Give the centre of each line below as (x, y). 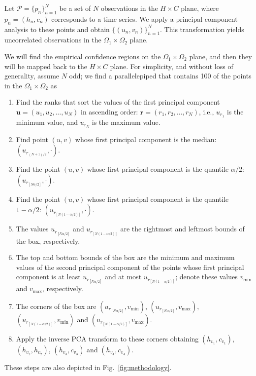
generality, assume (32, 76)
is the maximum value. (126, 122)
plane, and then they (221, 56)
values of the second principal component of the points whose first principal (130, 267)
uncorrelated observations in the (53, 40)
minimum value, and (47, 122)
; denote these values (207, 277)
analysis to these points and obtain (57, 29)
